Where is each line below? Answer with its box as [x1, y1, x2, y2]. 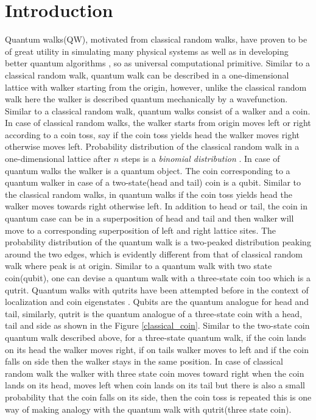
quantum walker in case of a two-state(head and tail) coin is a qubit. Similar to [5, 176, 301, 189]
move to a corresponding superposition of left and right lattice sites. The [5, 223, 276, 236]
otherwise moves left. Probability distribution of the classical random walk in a [5, 140, 300, 153]
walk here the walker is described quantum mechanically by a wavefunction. [5, 93, 288, 105]
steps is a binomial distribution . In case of [121, 152, 280, 165]
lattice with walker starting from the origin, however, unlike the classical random [5, 80, 307, 93]
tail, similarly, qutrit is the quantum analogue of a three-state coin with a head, [5, 307, 303, 320]
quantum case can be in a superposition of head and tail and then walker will [5, 212, 294, 225]
